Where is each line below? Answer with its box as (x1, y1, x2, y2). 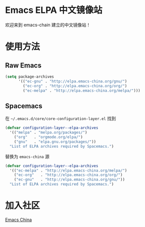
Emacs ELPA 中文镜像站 (5, 4, 102, 16)
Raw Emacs (5, 61, 42, 69)
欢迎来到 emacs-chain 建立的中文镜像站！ (5, 22, 91, 28)
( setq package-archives (5, 74, 54, 79)
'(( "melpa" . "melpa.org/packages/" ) (9, 130, 88, 135)
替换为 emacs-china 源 (5, 153, 49, 159)
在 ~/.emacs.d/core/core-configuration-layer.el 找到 (5, 115, 116, 121)
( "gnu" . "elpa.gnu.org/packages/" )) (14, 139, 97, 144)
